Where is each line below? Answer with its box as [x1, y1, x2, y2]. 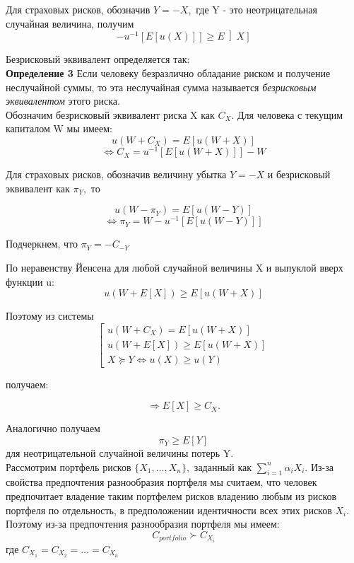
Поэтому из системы [6, 308, 94, 323]
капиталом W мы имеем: [6, 121, 112, 136]
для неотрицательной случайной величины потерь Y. [6, 446, 234, 460]
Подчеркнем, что [6, 236, 78, 251]
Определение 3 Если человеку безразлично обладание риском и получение [6, 66, 331, 81]
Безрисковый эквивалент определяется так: [6, 52, 190, 66]
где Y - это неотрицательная [196, 2, 317, 16]
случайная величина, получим [6, 16, 134, 30]
